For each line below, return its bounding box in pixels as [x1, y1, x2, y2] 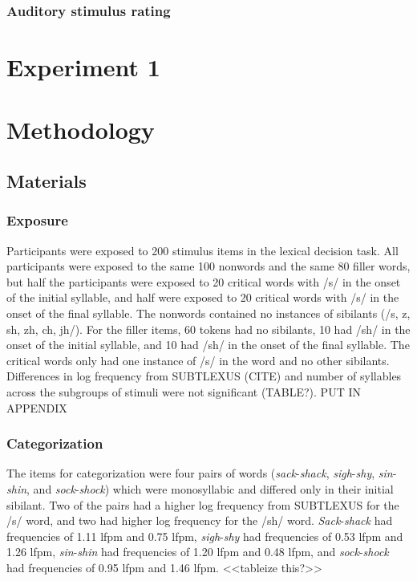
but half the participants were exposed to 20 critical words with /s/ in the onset [6, 273, 401, 290]
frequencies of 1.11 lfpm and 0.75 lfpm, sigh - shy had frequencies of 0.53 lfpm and [6, 527, 403, 544]
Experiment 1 [6, 51, 160, 83]
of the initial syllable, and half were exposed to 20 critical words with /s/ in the [6, 289, 399, 306]
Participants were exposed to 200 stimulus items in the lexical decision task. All [6, 242, 399, 258]
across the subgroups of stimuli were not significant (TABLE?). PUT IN [6, 383, 361, 400]
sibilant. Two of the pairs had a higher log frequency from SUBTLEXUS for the [6, 496, 399, 513]
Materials [6, 168, 87, 193]
